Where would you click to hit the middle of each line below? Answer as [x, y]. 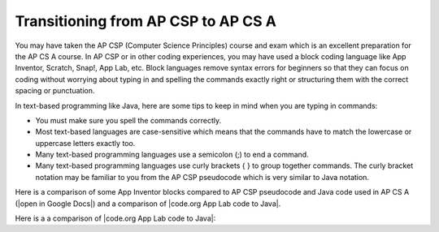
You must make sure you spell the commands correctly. [128, 120]
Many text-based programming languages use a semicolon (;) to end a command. [172, 155]
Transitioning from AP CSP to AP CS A [146, 21]
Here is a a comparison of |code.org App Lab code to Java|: [115, 218]
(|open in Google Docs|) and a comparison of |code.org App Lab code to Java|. [148, 204]
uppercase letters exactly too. [85, 143]
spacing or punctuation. [55, 91]
